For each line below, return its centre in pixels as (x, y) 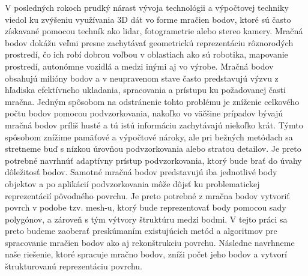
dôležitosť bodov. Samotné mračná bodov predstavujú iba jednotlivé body (141, 172)
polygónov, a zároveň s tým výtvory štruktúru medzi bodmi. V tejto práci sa (146, 219)
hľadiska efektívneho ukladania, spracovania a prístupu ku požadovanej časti (145, 90)
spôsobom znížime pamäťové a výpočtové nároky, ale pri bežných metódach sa (149, 136)
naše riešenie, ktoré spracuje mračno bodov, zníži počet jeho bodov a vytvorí (146, 254)
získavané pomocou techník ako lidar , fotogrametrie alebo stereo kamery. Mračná (154, 31)
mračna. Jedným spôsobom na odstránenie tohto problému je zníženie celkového (152, 101)
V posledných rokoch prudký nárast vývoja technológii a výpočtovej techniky (147, 7)
